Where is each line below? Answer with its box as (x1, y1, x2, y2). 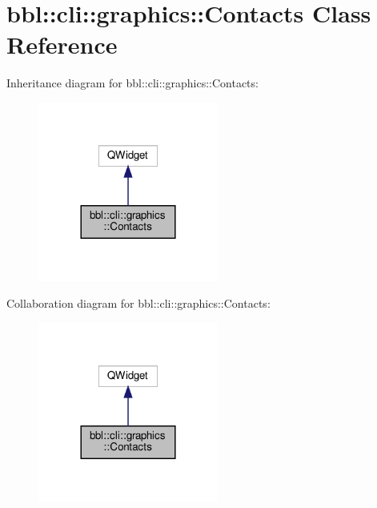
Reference (6, 28, 118, 61)
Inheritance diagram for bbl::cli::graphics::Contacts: (6, 75, 259, 91)
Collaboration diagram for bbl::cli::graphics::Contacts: (6, 295, 271, 312)
